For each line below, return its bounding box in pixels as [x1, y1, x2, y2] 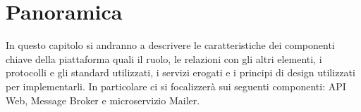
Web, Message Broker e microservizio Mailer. [6, 92, 200, 107]
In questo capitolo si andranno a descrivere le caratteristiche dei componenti [6, 38, 335, 52]
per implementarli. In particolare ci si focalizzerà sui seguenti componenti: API [6, 78, 346, 93]
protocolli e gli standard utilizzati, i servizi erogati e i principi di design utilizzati [6, 65, 355, 80]
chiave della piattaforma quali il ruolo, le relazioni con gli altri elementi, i [6, 51, 322, 66]
